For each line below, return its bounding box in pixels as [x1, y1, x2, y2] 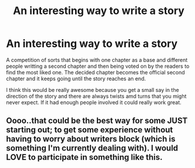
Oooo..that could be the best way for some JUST [6, 116, 188, 126]
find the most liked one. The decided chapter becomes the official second [6, 68, 185, 76]
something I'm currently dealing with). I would [6, 143, 179, 153]
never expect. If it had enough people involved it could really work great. [6, 98, 182, 106]
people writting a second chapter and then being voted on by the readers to [6, 63, 190, 70]
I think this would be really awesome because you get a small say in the [6, 86, 179, 93]
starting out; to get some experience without [6, 125, 173, 135]
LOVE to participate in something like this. [6, 152, 163, 162]
